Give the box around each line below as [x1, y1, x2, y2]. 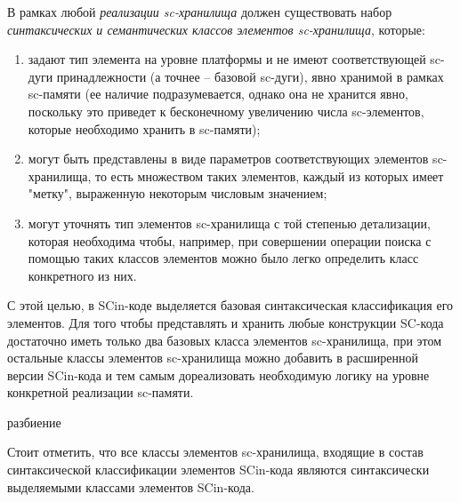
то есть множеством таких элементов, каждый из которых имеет [95, 166, 444, 185]
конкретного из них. [28, 266, 137, 284]
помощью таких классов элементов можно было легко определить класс [28, 249, 419, 267]
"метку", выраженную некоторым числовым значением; [28, 184, 327, 203]
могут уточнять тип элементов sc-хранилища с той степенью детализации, [28, 213, 431, 232]
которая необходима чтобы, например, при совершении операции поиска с [28, 231, 432, 250]
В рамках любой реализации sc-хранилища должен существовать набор [7, 3, 392, 20]
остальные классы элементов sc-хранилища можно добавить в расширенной [7, 348, 419, 367]
